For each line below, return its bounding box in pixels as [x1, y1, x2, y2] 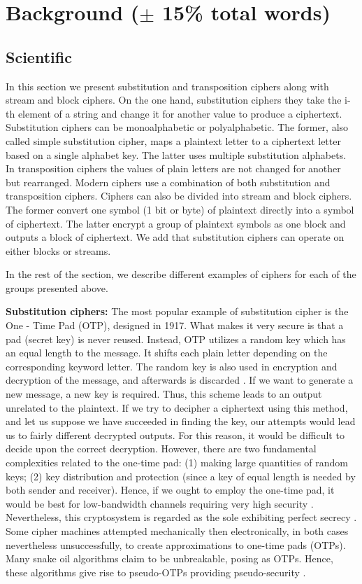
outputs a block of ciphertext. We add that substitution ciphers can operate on [6, 230, 345, 244]
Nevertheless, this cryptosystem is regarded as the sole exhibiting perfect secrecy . [6, 510, 357, 524]
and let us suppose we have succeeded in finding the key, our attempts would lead [6, 414, 356, 429]
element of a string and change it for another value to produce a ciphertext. [17, 106, 342, 120]
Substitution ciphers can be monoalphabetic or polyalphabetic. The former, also [6, 120, 349, 134]
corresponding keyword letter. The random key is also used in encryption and [6, 359, 338, 373]
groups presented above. [6, 280, 108, 295]
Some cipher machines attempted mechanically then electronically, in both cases [6, 523, 349, 538]
